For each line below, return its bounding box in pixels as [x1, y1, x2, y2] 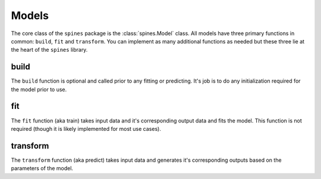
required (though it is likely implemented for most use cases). [11, 125, 162, 132]
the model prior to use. [11, 86, 67, 93]
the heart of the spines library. [11, 46, 88, 54]
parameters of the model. [11, 165, 74, 172]
